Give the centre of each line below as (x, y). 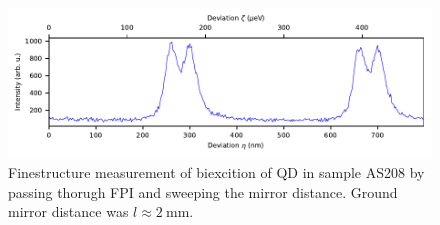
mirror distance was (68, 211)
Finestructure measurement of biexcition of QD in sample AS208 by (216, 172)
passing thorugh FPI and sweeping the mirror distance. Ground (203, 191)
